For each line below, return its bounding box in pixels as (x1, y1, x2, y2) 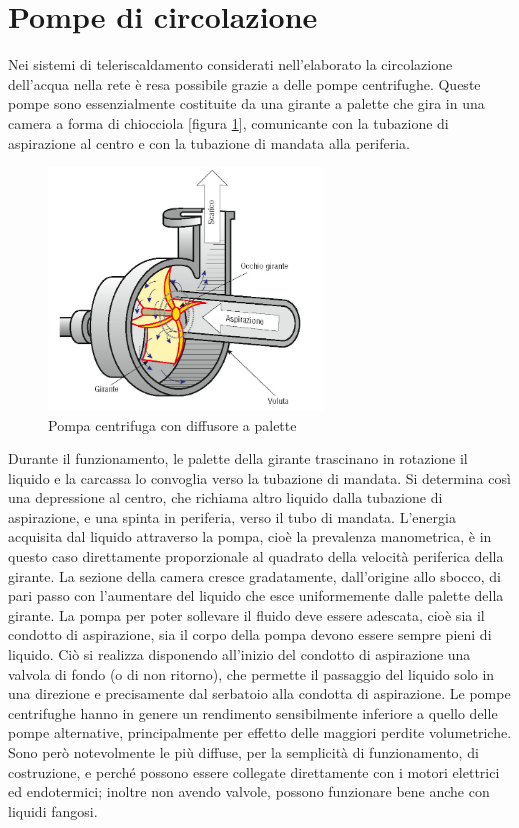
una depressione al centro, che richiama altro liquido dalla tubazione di (8, 487, 443, 508)
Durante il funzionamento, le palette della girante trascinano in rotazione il (8, 448, 468, 469)
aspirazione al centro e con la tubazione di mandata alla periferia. (8, 132, 410, 153)
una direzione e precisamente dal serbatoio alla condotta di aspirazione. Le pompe (8, 683, 511, 704)
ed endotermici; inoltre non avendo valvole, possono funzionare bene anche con (8, 781, 490, 802)
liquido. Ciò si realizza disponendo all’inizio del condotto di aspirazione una (8, 644, 471, 665)
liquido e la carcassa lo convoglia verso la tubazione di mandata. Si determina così (8, 467, 511, 488)
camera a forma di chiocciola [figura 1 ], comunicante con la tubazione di (8, 112, 449, 133)
